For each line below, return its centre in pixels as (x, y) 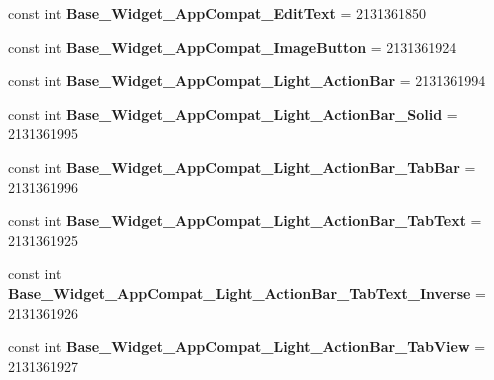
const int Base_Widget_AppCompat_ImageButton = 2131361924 (232, 46)
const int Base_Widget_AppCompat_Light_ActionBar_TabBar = (242, 166)
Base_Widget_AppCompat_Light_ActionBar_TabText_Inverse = (247, 292)
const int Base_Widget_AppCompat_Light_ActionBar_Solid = (233, 113)
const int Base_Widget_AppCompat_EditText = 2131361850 (217, 13)
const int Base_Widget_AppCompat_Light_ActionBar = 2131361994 (247, 80)
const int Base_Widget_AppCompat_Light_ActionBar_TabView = (247, 346)
